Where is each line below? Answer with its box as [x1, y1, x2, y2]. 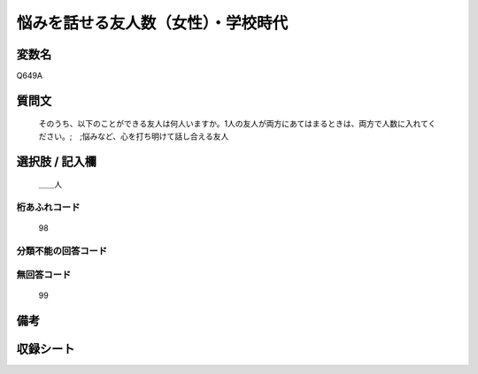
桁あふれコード [16, 202, 81, 214]
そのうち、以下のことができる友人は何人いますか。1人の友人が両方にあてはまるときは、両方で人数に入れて [38, 118, 428, 129]
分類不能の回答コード [16, 244, 108, 256]
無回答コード [16, 268, 72, 280]
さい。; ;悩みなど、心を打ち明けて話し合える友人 [45, 131, 229, 141]
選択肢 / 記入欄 [16, 154, 97, 169]
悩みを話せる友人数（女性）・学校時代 [16, 13, 289, 33]
